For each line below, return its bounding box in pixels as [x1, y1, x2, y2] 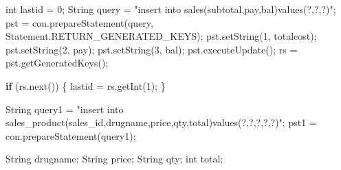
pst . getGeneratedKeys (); [5, 56, 109, 70]
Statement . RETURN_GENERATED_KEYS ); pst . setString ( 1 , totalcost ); [5, 29, 317, 43]
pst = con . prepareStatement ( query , [5, 15, 153, 29]
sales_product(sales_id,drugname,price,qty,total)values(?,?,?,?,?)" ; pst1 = [5, 115, 317, 130]
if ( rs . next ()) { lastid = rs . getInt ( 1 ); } [5, 78, 166, 93]
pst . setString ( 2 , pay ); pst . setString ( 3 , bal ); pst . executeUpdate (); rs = [5, 42, 298, 56]
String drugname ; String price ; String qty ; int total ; [5, 151, 223, 166]
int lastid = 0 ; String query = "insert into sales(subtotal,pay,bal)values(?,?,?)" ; [5, 2, 336, 16]
